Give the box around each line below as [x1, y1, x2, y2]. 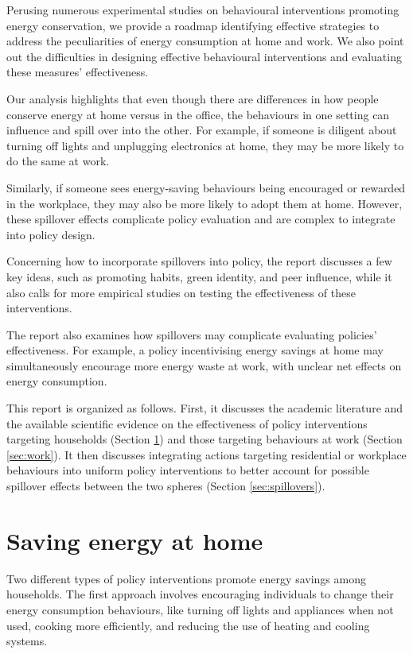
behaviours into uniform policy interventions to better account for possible [6, 462, 369, 478]
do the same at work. [6, 153, 110, 169]
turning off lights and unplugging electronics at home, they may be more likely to [6, 137, 404, 153]
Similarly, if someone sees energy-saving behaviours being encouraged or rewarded [6, 179, 406, 195]
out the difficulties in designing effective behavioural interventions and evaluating [6, 48, 402, 64]
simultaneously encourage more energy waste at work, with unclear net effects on [6, 357, 402, 373]
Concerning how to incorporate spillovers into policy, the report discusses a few [6, 253, 392, 269]
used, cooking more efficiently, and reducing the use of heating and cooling [6, 617, 370, 633]
